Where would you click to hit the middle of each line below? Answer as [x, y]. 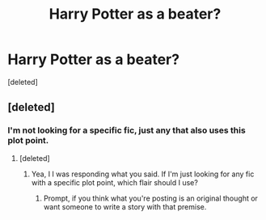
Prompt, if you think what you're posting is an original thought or [150, 198]
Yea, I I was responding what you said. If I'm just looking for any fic [143, 174]
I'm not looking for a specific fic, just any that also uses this [127, 130]
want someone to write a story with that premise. [125, 206]
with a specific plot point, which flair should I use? [115, 182]
